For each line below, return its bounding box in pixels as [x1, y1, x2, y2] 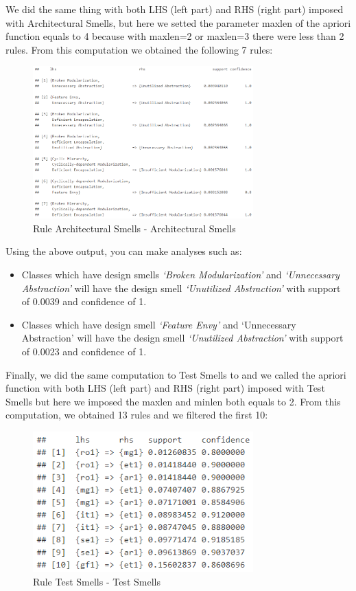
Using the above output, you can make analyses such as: [5, 244, 242, 258]
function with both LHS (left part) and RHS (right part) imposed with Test [5, 381, 325, 395]
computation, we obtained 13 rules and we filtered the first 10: [5, 408, 268, 422]
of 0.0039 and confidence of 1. [21, 294, 147, 309]
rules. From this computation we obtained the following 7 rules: [5, 42, 273, 56]
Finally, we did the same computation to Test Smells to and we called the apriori [5, 367, 346, 381]
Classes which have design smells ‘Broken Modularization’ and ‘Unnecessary [21, 267, 340, 281]
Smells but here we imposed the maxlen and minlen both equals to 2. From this [5, 394, 341, 408]
